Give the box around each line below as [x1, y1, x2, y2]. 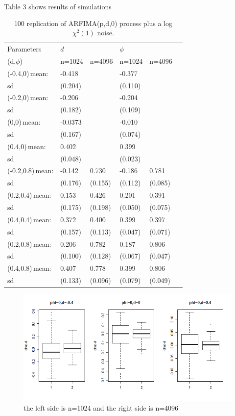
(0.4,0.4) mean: [7, 214, 51, 224]
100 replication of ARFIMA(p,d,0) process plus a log [14, 18, 172, 28]
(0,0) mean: [7, 117, 41, 127]
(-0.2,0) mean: [7, 92, 48, 103]
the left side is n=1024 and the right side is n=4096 [23, 402, 179, 413]
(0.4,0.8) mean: [7, 263, 51, 273]
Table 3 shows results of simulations [4, 1, 112, 11]
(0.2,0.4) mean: [7, 190, 51, 200]
